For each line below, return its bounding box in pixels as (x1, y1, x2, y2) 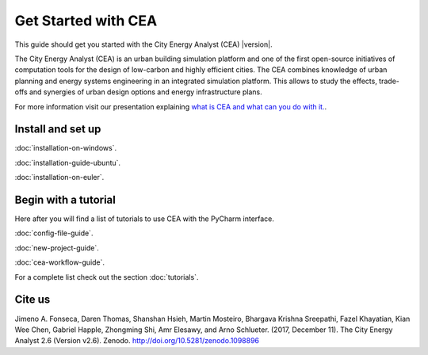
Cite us (14, 293, 51, 307)
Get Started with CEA (14, 12, 158, 29)
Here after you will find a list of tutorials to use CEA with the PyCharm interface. (14, 214, 275, 223)
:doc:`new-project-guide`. (14, 242, 99, 253)
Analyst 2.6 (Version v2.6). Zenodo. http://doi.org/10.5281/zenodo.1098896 (14, 336, 260, 345)
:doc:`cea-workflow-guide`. (14, 258, 105, 267)
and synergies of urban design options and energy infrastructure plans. (29, 87, 263, 97)
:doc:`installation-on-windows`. (14, 143, 117, 153)
